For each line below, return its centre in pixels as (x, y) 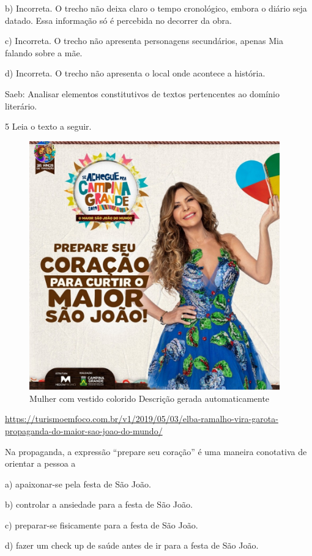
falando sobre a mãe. (44, 52)
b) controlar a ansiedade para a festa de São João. (99, 504)
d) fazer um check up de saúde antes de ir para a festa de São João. (132, 545)
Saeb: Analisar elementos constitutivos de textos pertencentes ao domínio (142, 93)
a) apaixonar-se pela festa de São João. (78, 484)
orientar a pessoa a (40, 463)
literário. (21, 106)
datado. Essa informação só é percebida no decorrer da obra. (118, 20)
